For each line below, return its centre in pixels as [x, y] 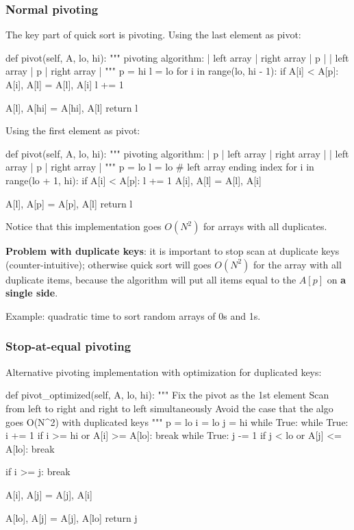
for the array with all [297, 264]
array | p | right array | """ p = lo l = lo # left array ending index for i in [160, 167]
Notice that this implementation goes [84, 226]
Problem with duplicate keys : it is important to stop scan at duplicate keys [173, 251]
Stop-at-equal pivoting [68, 346]
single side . [32, 293]
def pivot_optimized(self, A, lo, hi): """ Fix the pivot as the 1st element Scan [167, 395]
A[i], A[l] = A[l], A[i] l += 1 [65, 84]
